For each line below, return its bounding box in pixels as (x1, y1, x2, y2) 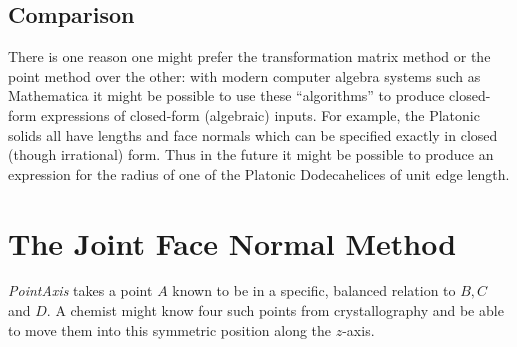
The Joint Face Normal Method (8, 222, 457, 263)
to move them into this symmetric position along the (8, 319, 332, 340)
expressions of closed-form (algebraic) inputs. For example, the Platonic (41, 104, 480, 125)
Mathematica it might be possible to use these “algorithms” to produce (8, 85, 445, 106)
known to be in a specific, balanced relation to (172, 280, 456, 301)
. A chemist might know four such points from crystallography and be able (46, 300, 504, 321)
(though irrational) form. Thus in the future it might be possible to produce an (8, 144, 494, 165)
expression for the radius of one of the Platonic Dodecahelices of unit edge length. (8, 163, 510, 184)
